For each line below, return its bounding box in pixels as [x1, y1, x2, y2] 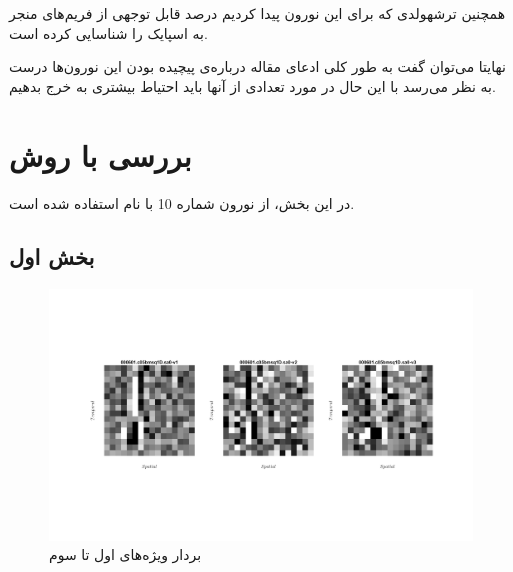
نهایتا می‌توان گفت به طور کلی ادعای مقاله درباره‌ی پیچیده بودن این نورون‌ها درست [9, 56, 506, 77]
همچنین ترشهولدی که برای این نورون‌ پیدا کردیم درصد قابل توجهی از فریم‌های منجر [9, 3, 506, 23]
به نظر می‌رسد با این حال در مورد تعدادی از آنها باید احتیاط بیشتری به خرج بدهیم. [9, 75, 496, 96]
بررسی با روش [9, 134, 192, 175]
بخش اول [9, 241, 95, 272]
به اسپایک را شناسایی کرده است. [9, 22, 208, 43]
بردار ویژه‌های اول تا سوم [49, 544, 202, 565]
